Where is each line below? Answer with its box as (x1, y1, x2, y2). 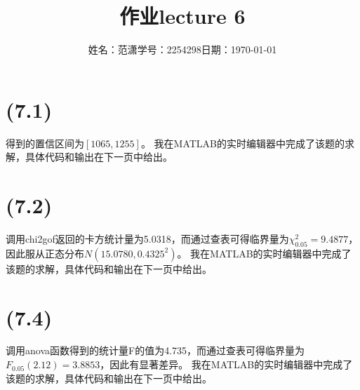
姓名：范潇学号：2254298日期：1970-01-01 (88, 42, 277, 57)
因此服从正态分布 (6, 246, 84, 260)
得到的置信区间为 (6, 135, 84, 150)
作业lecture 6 (119, 1, 246, 30)
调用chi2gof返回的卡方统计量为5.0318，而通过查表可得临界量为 (6, 231, 289, 246)
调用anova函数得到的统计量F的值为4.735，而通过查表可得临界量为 (6, 343, 305, 358)
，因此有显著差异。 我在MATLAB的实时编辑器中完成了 (100, 357, 353, 372)
